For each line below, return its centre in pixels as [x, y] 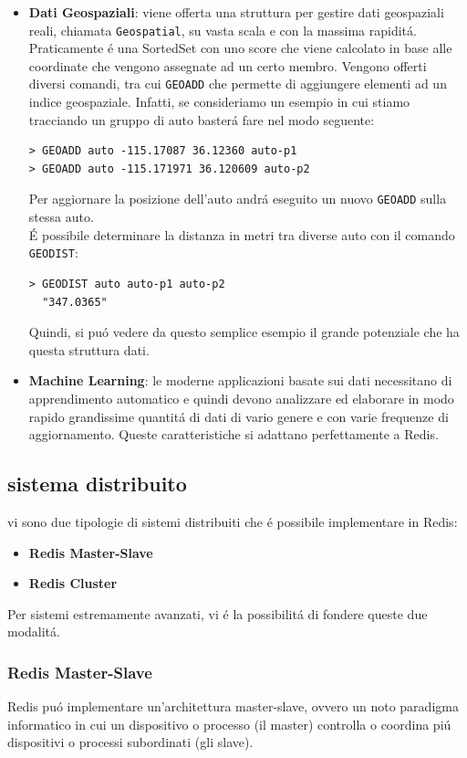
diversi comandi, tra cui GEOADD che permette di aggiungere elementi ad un [238, 84]
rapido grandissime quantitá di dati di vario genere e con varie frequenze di [239, 416]
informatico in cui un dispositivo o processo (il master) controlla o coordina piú [229, 724]
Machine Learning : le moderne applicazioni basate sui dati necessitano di [240, 380]
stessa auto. [61, 217]
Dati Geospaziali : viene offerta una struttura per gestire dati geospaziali [236, 12]
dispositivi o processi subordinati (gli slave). [130, 742]
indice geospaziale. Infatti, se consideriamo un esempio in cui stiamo [219, 102]
